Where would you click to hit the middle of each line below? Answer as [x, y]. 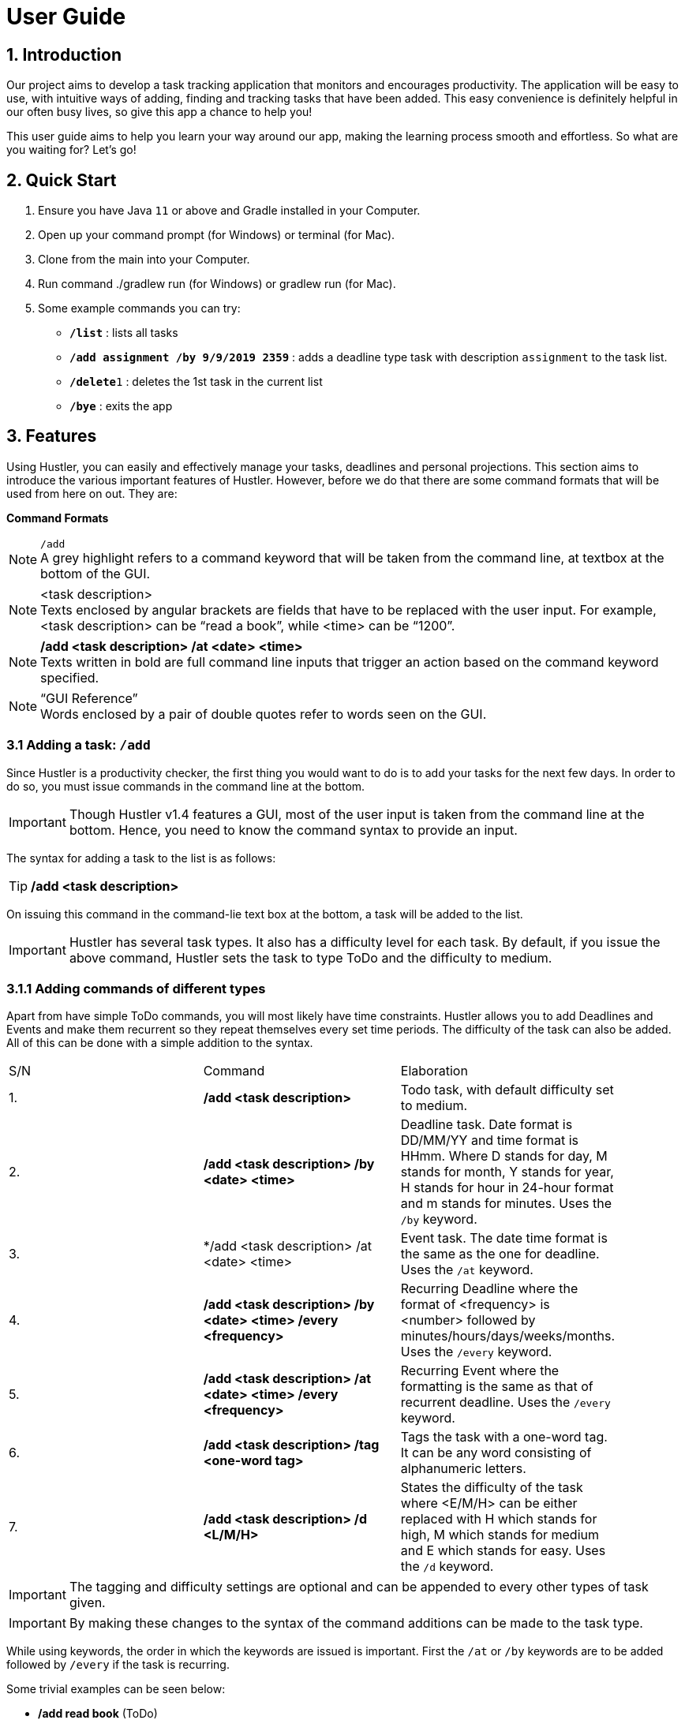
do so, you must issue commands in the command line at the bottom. [186, 786]
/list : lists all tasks [124, 333]
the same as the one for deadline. [500, 1254]
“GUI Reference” [89, 698]
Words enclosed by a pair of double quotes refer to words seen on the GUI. [264, 714]
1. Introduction [64, 54]
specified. [70, 677]
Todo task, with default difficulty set [507, 1090]
